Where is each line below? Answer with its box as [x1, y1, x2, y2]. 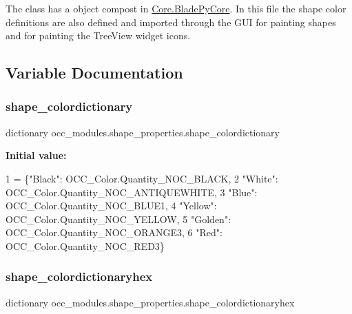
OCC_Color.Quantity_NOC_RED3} [6, 238, 165, 253]
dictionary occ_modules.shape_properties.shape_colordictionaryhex [6, 295, 295, 309]
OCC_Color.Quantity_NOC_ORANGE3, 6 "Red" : [6, 225, 222, 240]
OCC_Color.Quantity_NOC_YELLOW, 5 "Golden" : [6, 211, 231, 226]
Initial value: [6, 148, 67, 163]
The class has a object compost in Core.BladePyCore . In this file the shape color [6, 1, 346, 15]
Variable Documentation [6, 62, 183, 83]
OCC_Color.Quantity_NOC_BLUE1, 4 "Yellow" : [6, 198, 217, 213]
